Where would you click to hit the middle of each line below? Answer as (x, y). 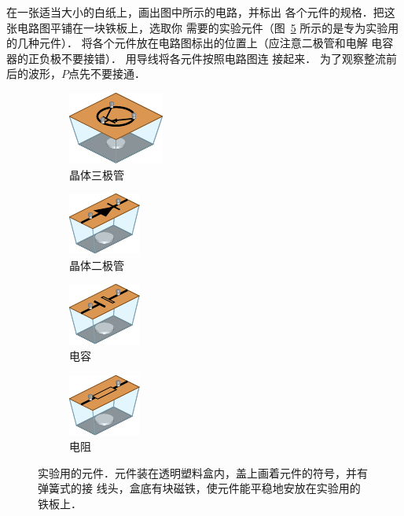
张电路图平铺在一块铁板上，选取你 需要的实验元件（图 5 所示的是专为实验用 (203, 27)
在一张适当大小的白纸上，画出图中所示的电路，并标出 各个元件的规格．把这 (201, 12)
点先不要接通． (107, 74)
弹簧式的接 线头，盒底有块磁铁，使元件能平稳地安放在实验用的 (199, 488)
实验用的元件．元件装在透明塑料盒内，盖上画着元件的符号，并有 (203, 472)
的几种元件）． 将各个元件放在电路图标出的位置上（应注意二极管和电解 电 (195, 43)
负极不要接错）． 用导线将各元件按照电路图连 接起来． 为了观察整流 (212, 58)
